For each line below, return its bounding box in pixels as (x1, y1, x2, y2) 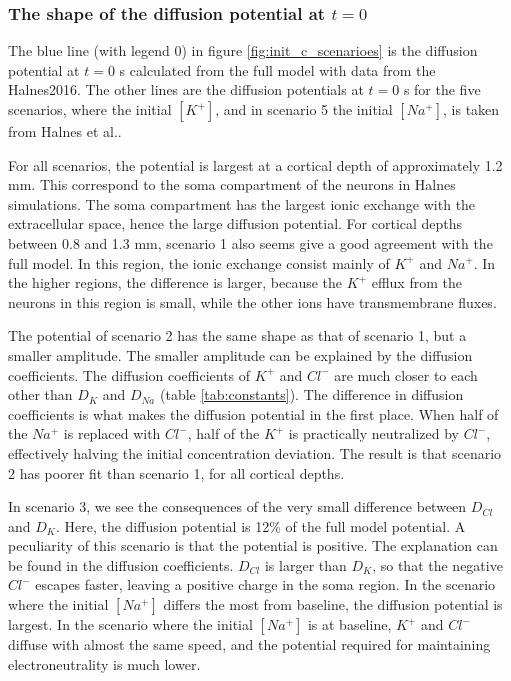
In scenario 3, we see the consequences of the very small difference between (8, 496, 467, 517)
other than (8, 384, 73, 405)
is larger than (264, 554, 347, 575)
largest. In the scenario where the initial (8, 614, 253, 635)
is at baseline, (307, 614, 392, 635)
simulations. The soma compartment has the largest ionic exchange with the (8, 193, 476, 214)
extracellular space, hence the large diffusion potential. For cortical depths (8, 213, 463, 234)
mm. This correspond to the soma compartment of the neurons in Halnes (8, 174, 456, 195)
